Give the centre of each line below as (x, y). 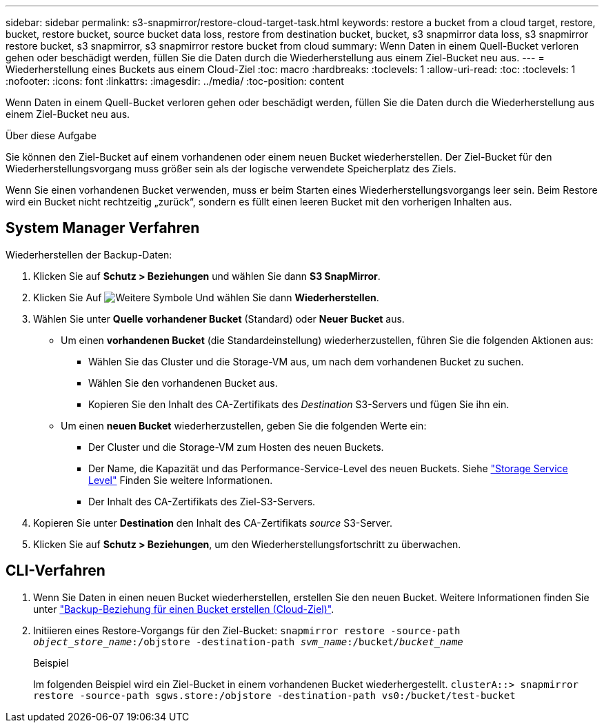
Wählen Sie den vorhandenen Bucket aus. (183, 383)
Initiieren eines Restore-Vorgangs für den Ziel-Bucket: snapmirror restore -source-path (247, 630)
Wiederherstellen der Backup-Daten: (89, 254)
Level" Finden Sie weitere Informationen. (181, 480)
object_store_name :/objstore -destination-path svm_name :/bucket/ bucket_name (248, 641)
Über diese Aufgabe (51, 135)
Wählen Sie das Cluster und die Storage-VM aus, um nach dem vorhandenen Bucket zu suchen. (306, 361)
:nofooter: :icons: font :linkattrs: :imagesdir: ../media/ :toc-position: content (175, 81)
